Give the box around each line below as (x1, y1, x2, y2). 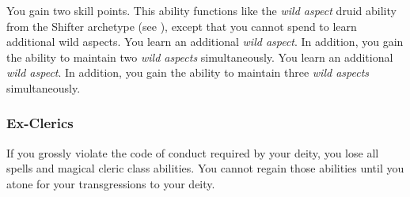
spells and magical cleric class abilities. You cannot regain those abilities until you (6, 160, 404, 176)
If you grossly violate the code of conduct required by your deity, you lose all (6, 144, 379, 161)
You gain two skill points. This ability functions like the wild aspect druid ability (6, 2, 397, 18)
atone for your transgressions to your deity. (6, 175, 215, 191)
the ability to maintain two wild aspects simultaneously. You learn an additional (6, 48, 393, 65)
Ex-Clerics (6, 113, 74, 133)
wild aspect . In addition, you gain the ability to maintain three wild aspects (6, 64, 370, 81)
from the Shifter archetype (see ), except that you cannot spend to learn (6, 17, 357, 34)
